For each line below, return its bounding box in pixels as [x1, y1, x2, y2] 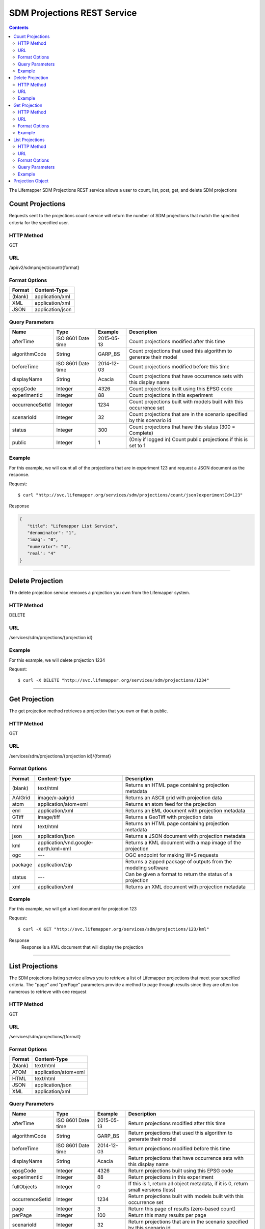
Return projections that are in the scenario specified [128, 1218, 248, 1225]
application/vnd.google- [37, 839, 93, 846]
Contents [9, 25, 29, 30]
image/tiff [37, 814, 60, 820]
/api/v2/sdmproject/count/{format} [9, 264, 79, 270]
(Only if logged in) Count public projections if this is [129, 436, 248, 442]
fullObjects [12, 1183, 37, 1190]
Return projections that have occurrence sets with [128, 1154, 244, 1161]
